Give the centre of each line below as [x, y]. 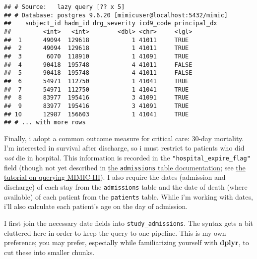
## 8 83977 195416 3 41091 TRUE [96, 98]
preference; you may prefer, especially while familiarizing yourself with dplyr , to [127, 242]
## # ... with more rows [45, 123]
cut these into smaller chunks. [49, 252]
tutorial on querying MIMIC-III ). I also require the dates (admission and [115, 177]
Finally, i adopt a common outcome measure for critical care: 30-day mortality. [124, 138]
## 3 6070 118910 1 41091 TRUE [96, 56]
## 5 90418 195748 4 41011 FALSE [98, 73]
